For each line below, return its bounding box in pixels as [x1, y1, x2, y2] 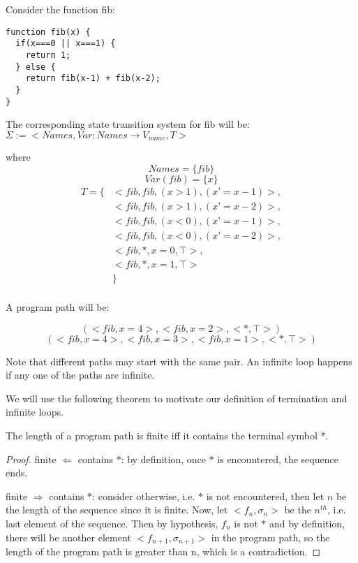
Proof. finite [6, 451, 57, 466]
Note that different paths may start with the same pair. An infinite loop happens [6, 353, 352, 368]
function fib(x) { [6, 27, 91, 37]
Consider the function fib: [6, 2, 115, 16]
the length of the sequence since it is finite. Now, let [6, 502, 228, 517]
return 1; [25, 50, 71, 60]
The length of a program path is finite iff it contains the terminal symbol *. [6, 428, 329, 443]
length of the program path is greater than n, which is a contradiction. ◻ [6, 544, 321, 559]
